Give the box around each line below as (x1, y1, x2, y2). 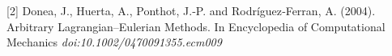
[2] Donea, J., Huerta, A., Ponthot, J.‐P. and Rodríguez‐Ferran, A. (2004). (6, 2, 376, 18)
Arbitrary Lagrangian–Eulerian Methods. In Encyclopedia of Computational (6, 18, 386, 34)
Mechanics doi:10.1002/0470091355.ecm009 (6, 34, 222, 50)
